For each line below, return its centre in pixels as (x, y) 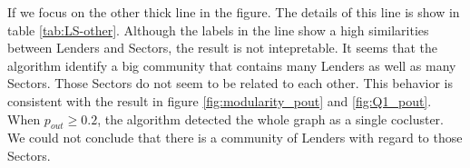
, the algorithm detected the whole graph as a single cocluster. (270, 119)
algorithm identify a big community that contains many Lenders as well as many (232, 65)
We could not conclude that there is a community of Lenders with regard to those (235, 138)
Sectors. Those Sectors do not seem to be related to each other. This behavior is (230, 83)
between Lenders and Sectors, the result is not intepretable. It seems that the (223, 48)
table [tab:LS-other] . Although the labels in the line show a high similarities (218, 30)
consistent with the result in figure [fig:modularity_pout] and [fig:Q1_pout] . (220, 100)
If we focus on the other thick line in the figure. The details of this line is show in (234, 12)
